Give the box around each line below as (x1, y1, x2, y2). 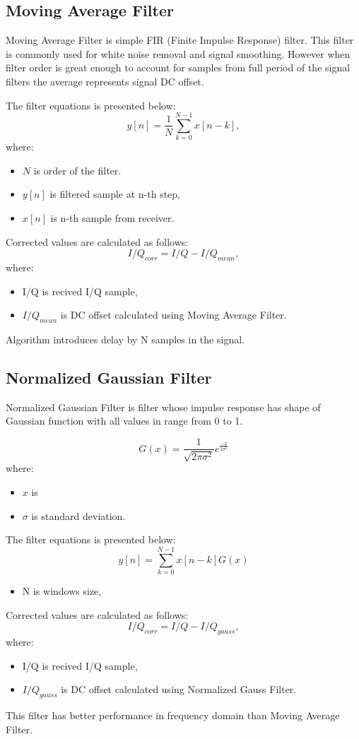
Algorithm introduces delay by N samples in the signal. (6, 332, 245, 347)
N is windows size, (22, 583, 102, 598)
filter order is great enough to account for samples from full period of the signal (6, 60, 351, 75)
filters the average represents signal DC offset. (6, 73, 204, 88)
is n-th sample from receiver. (50, 211, 175, 225)
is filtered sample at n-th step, (49, 187, 180, 201)
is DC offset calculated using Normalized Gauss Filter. (61, 682, 297, 697)
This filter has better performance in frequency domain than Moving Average (6, 707, 340, 722)
